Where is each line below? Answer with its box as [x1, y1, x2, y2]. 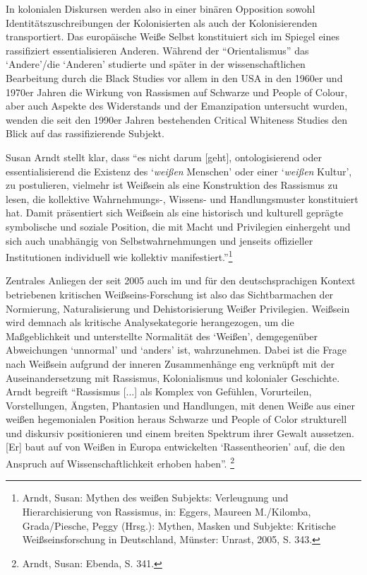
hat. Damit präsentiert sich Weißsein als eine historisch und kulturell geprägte [6, 205, 344, 220]
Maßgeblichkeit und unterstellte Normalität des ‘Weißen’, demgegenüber [6, 328, 318, 343]
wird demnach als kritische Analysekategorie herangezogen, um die [6, 315, 294, 330]
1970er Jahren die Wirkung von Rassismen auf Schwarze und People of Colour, [6, 84, 348, 99]
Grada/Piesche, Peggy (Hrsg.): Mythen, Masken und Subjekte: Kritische [22, 518, 336, 533]
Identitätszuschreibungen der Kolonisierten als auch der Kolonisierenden [6, 15, 318, 30]
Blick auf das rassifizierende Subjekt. [6, 126, 164, 141]
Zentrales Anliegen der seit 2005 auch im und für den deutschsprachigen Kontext [6, 273, 356, 288]
